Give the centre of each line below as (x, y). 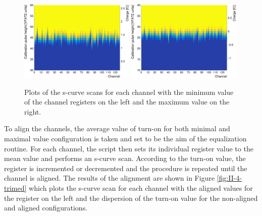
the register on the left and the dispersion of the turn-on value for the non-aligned (131, 198)
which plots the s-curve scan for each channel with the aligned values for (141, 188)
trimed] (15, 188)
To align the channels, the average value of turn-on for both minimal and (117, 128)
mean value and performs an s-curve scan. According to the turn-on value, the (125, 158)
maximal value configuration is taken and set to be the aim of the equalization (125, 139)
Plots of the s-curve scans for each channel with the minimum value (129, 92)
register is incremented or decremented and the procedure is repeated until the (126, 168)
